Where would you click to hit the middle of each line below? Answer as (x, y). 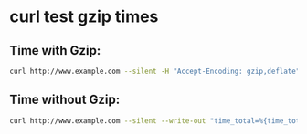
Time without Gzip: (65, 100)
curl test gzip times (84, 17)
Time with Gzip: (55, 51)
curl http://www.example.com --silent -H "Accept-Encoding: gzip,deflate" (155, 71)
